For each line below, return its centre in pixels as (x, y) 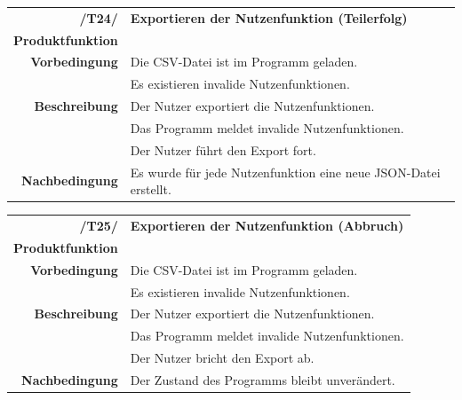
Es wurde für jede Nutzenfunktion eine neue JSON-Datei (285, 172)
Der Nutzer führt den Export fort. (223, 149)
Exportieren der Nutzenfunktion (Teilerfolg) (269, 17)
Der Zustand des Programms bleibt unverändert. (263, 380)
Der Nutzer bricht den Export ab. (222, 358)
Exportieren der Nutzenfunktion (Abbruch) (267, 226)
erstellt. (151, 189)
